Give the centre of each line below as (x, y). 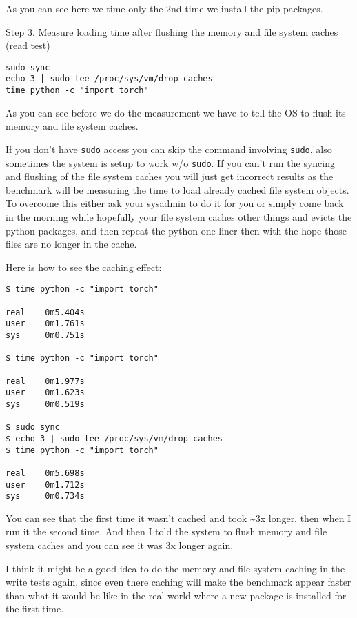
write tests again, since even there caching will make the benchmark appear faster (178, 582)
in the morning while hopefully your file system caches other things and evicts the (179, 217)
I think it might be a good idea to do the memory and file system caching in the (175, 568)
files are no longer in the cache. (71, 244)
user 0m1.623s (45, 393)
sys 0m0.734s (45, 496)
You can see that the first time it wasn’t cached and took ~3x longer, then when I (178, 518)
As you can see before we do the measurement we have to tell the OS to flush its (176, 112)
